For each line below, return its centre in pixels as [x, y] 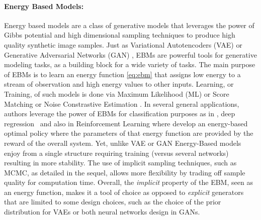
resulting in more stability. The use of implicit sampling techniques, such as [120, 163]
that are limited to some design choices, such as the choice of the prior [113, 202]
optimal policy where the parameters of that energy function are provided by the [129, 133]
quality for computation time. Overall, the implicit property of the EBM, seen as [128, 182]
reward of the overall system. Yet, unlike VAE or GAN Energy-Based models [123, 143]
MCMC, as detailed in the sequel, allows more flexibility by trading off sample [125, 172]
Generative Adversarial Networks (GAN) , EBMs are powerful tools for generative [130, 54]
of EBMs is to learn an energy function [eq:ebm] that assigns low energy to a [122, 74]
